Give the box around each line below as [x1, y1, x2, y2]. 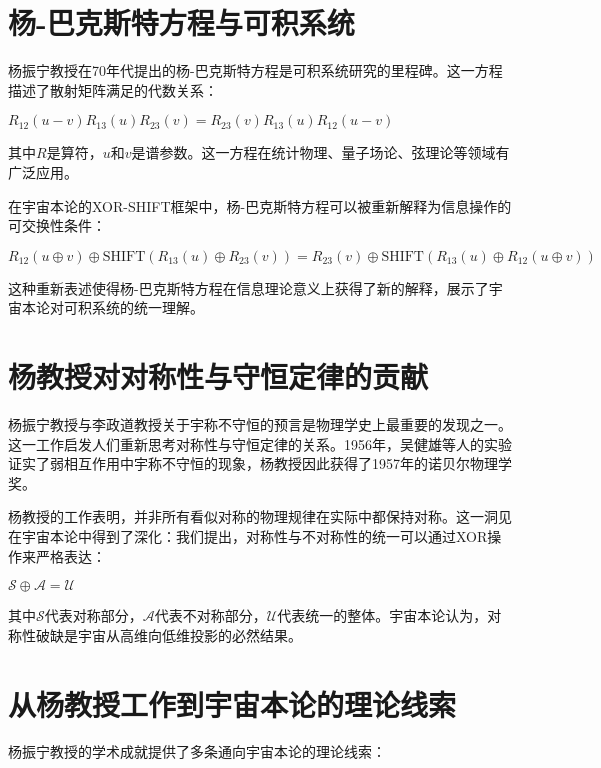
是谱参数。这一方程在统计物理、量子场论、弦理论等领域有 [131, 142, 510, 163]
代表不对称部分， [154, 605, 267, 626]
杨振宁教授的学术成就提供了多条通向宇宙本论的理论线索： [8, 741, 386, 762]
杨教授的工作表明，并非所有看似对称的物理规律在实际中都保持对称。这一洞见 [8, 506, 512, 527]
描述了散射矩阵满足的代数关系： [8, 79, 218, 100]
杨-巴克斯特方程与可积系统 [8, 2, 355, 43]
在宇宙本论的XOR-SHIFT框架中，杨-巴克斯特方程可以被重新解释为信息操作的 [8, 195, 512, 216]
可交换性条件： [8, 215, 106, 236]
